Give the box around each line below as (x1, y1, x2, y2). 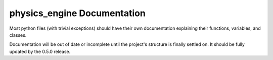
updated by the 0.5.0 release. (9, 48, 71, 54)
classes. (9, 32, 27, 38)
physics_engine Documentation (9, 8, 146, 19)
